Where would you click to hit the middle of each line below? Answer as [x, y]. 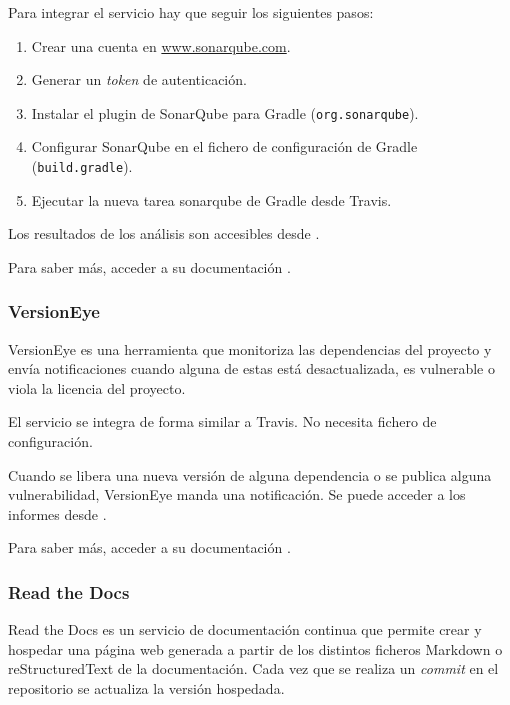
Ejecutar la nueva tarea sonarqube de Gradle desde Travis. [211, 199]
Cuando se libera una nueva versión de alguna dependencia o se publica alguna [250, 474]
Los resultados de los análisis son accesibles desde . [164, 233]
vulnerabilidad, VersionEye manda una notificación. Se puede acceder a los [237, 494]
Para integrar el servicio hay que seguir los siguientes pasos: [191, 12]
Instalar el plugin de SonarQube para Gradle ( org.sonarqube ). [225, 112]
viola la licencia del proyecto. [97, 387]
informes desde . [57, 513]
